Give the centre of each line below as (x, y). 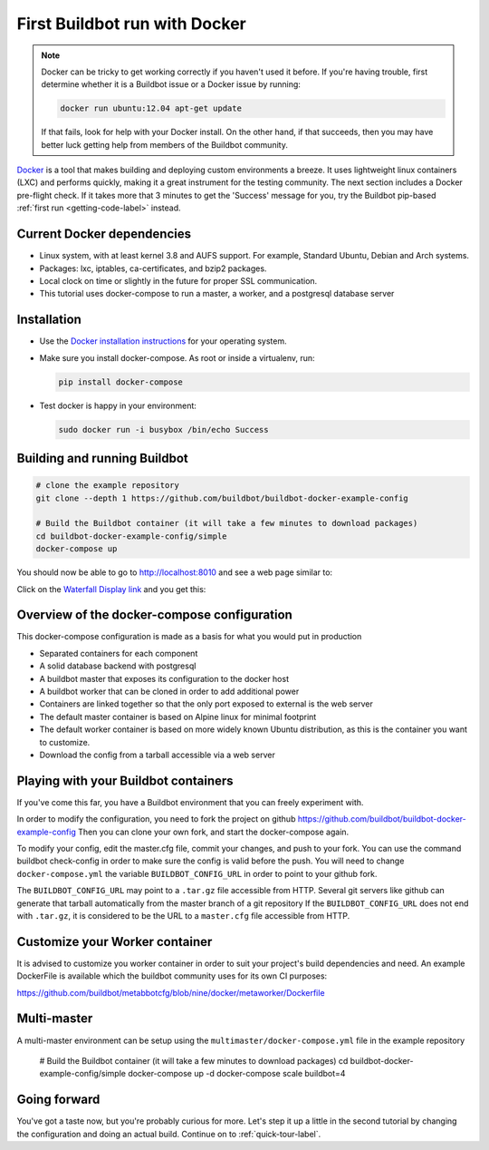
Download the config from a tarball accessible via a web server (157, 755)
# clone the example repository (108, 486)
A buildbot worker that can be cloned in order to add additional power (169, 691)
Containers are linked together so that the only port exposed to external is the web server (206, 704)
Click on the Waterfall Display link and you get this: (111, 589)
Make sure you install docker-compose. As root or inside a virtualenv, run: (177, 357)
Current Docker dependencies (104, 234)
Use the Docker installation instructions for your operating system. (163, 341)
